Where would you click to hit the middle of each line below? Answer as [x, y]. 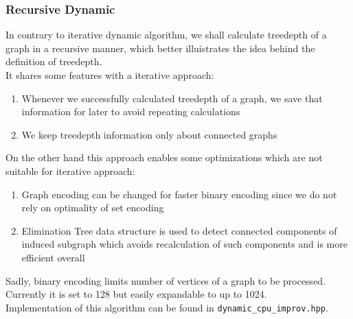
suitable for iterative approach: [70, 170]
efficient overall [53, 257]
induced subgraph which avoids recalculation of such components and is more [184, 244]
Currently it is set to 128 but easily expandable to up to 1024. [136, 294]
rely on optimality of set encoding [93, 208]
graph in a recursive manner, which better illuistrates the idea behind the [160, 48]
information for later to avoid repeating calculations [131, 111]
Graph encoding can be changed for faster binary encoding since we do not [179, 194]
